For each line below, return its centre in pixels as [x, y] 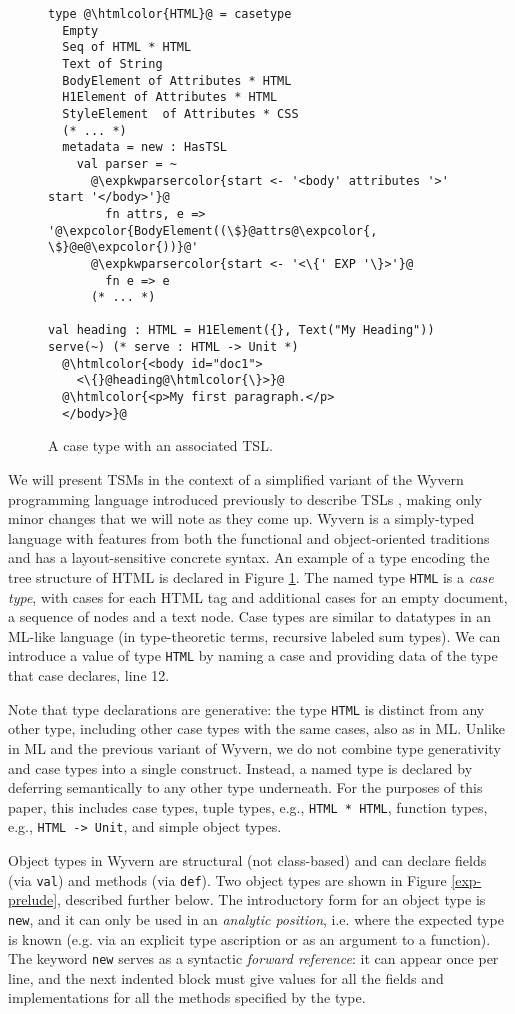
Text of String [112, 63]
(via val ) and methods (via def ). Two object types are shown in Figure [227, 879]
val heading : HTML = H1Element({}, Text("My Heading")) [241, 330]
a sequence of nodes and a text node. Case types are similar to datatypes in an [250, 616]
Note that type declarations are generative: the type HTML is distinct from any [246, 708]
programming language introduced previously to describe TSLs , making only [245, 498]
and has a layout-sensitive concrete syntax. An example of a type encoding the [249, 557]
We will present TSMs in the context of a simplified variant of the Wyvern [236, 479]
